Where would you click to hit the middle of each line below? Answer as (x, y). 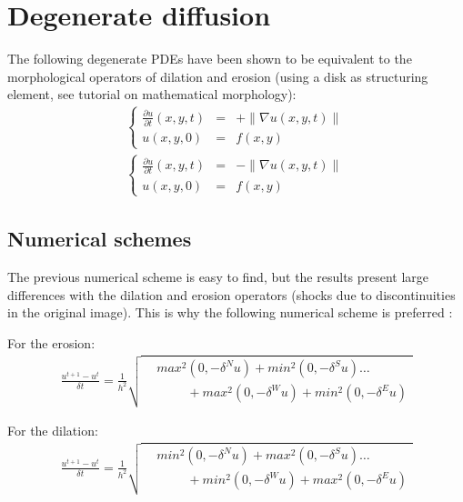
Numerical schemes (100, 239)
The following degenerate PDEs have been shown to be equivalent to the (210, 59)
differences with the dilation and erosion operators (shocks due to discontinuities (231, 294)
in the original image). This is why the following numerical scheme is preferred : (230, 312)
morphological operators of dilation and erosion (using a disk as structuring (218, 76)
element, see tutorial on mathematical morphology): (152, 94)
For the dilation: (53, 430)
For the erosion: (51, 342)
